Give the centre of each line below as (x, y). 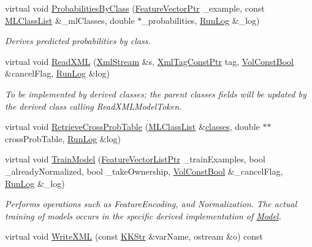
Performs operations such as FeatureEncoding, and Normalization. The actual (151, 204)
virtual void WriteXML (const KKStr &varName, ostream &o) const (134, 236)
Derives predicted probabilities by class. (78, 41)
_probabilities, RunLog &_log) (201, 20)
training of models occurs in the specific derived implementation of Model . (143, 215)
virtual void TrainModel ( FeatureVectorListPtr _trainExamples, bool (135, 159)
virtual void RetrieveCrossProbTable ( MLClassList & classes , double (132, 127)
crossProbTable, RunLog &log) (63, 138)
